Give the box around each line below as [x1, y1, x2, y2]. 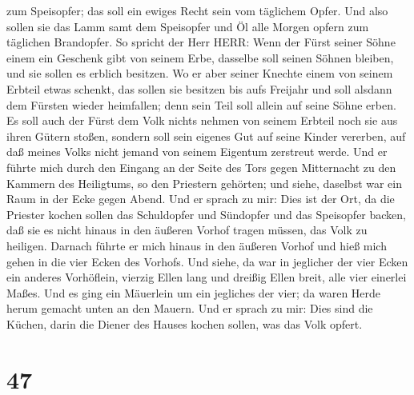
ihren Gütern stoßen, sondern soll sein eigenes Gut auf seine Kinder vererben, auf [6, 127, 406, 144]
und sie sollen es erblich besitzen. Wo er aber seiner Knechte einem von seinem [6, 65, 393, 82]
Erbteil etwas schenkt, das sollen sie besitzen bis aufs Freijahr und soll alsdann [6, 80, 392, 97]
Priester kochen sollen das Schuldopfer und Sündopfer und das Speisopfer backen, [6, 205, 407, 222]
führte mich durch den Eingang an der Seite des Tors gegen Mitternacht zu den [6, 158, 396, 175]
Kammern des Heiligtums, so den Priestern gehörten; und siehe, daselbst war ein [6, 174, 403, 191]
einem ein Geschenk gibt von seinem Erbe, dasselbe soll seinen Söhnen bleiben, [6, 49, 394, 66]
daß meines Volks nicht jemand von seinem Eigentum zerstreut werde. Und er [6, 143, 388, 160]
